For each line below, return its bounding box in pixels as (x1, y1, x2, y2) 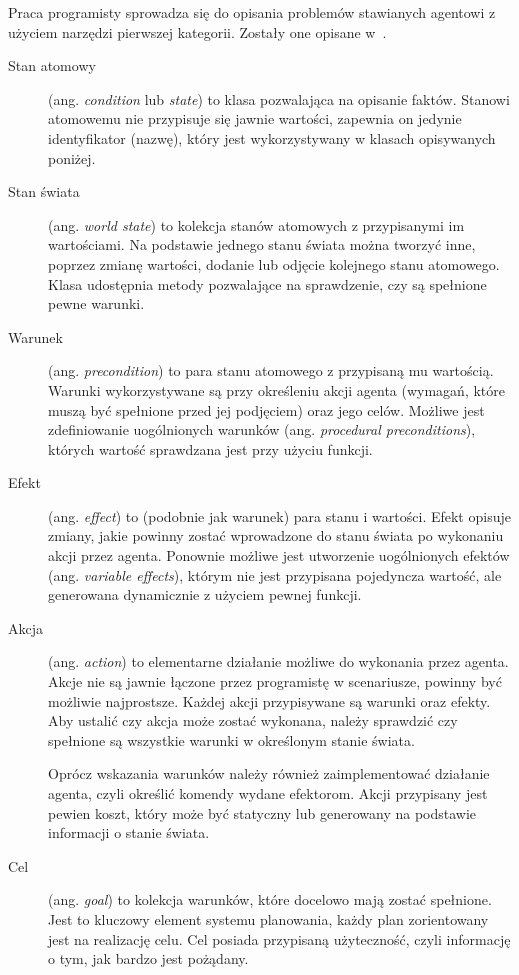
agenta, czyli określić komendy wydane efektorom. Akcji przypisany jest (48, 783, 488, 803)
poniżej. (48, 147, 96, 168)
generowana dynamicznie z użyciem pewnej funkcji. (48, 584, 362, 605)
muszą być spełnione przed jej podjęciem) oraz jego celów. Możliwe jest (48, 399, 485, 420)
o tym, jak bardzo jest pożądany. (48, 948, 249, 969)
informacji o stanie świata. (48, 822, 210, 843)
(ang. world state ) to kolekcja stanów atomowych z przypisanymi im (48, 214, 465, 235)
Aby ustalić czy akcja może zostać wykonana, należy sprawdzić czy (48, 710, 458, 731)
